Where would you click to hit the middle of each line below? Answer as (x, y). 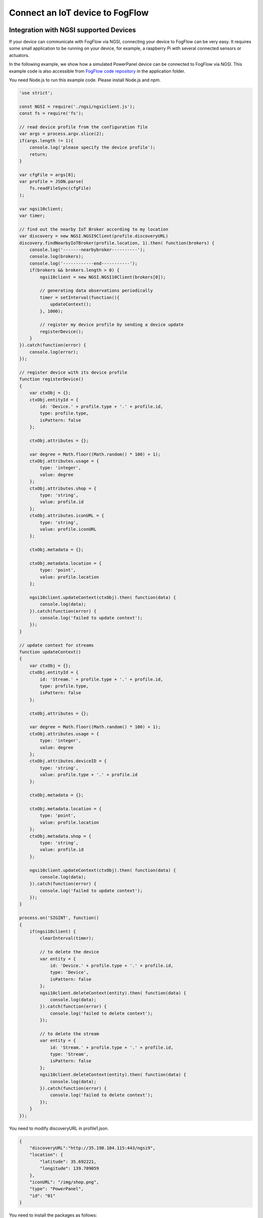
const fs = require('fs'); (51, 114)
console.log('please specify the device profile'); (93, 148)
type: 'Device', (69, 972)
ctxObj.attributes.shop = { (63, 488)
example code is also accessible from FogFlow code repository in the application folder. (97, 71)
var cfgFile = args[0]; (48, 175)
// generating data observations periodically (96, 291)
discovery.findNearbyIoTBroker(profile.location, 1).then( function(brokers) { (117, 243)
